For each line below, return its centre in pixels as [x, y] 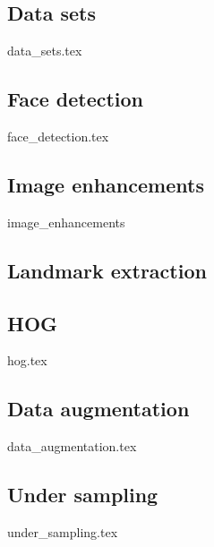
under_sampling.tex [63, 531]
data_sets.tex [45, 51]
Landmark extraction [107, 270]
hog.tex [27, 360]
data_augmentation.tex [72, 446]
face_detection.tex [58, 136]
